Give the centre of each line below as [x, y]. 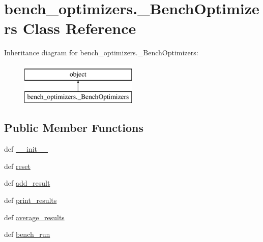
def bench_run [27, 234]
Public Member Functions [74, 128]
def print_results [31, 200]
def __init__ [26, 149]
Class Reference [79, 28]
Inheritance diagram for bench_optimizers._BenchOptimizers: [101, 53]
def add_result [27, 183]
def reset [17, 166]
